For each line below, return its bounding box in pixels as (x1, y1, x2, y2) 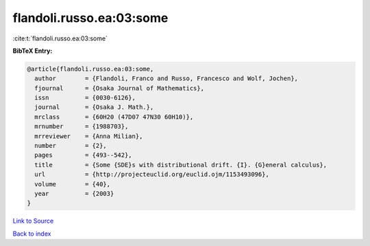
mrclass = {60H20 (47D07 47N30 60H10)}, (34, 113, 194, 121)
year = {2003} (34, 190, 114, 197)
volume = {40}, (34, 180, 111, 188)
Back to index (12, 230, 51, 238)
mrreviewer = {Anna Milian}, (34, 132, 143, 140)
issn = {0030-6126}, (34, 94, 136, 102)
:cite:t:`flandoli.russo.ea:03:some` (12, 34, 108, 42)
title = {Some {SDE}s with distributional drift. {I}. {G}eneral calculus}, (34, 161, 328, 169)
